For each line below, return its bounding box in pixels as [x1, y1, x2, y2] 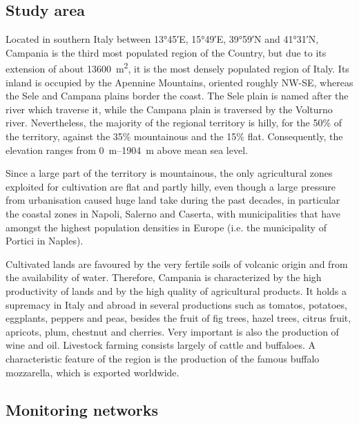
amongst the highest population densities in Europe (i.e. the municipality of [6, 220, 327, 234]
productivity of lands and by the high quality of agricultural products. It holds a [6, 283, 347, 298]
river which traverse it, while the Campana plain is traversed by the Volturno [6, 102, 333, 116]
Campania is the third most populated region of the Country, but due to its [6, 45, 327, 59]
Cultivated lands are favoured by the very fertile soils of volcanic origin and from [6, 256, 348, 271]
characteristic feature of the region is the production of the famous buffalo [6, 351, 320, 365]
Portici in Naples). [6, 233, 84, 248]
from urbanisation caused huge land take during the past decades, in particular [6, 193, 340, 207]
